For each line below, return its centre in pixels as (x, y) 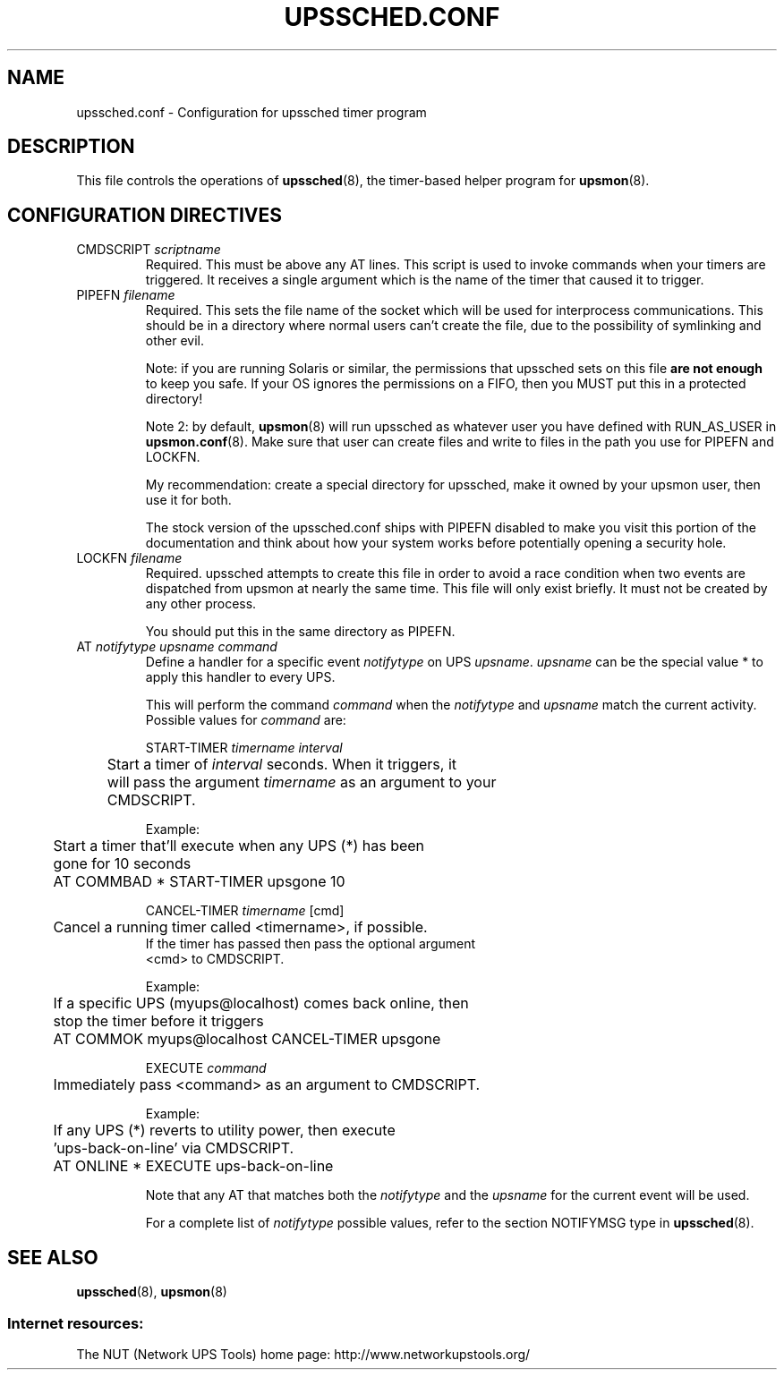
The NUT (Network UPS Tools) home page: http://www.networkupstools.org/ (303, 1354)
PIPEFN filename (126, 295)
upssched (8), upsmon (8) (152, 1292)
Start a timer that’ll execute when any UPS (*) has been (239, 846)
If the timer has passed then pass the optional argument (311, 944)
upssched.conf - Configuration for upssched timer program (251, 112)
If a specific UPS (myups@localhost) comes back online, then (261, 1003)
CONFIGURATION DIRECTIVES (145, 215)
